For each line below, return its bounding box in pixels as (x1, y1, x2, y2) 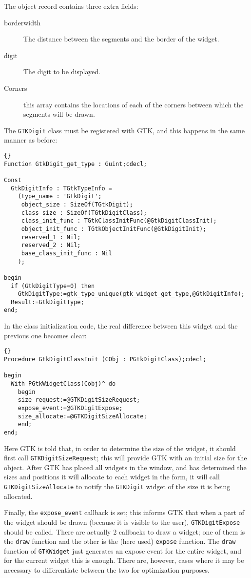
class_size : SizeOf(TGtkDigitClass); (21, 209, 147, 216)
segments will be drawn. (23, 109, 95, 119)
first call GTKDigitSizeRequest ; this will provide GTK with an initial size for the (4, 453, 247, 463)
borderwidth (4, 17, 41, 27)
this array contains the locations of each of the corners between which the (23, 99, 244, 109)
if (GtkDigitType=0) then (11, 282, 95, 289)
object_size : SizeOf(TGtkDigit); (21, 201, 133, 208)
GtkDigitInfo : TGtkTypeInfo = (11, 185, 112, 192)
